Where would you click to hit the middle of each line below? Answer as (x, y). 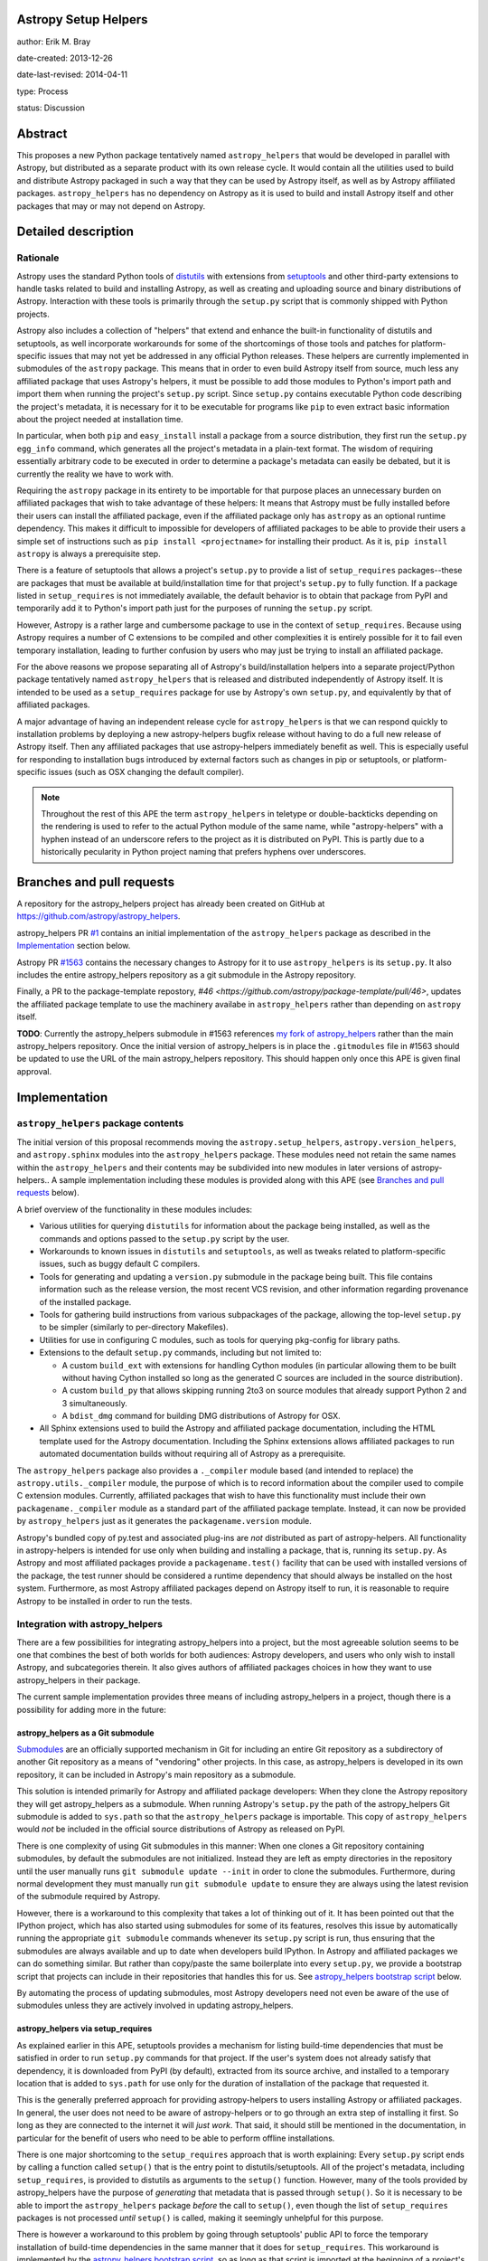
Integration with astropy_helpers (89, 1624)
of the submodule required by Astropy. (89, 1897)
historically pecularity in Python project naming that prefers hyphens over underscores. (203, 852)
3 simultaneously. (95, 1403)
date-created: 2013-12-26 (65, 58)
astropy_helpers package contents (100, 1123)
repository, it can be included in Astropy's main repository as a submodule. (156, 1774)
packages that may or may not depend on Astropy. (111, 206)
